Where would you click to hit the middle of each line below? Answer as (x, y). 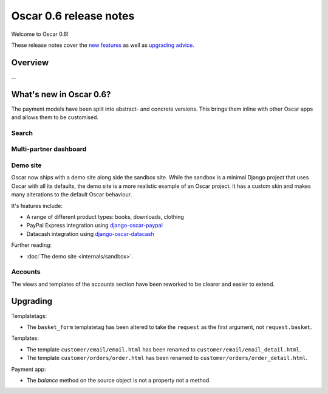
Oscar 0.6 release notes (73, 16)
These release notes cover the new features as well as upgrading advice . (103, 45)
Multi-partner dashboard (49, 149)
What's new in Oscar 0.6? (61, 94)
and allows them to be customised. (55, 117)
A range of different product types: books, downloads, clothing (105, 216)
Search (22, 133)
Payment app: (29, 369)
